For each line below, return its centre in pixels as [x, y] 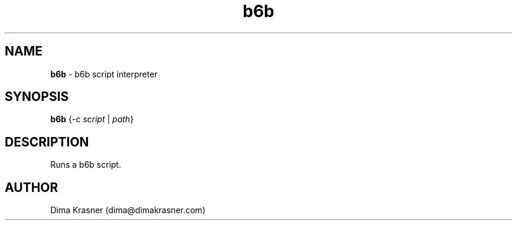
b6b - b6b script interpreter [104, 74]
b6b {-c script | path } [92, 119]
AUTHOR [32, 187]
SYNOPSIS [37, 97]
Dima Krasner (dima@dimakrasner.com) [128, 210]
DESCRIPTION [47, 142]
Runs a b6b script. [86, 165]
